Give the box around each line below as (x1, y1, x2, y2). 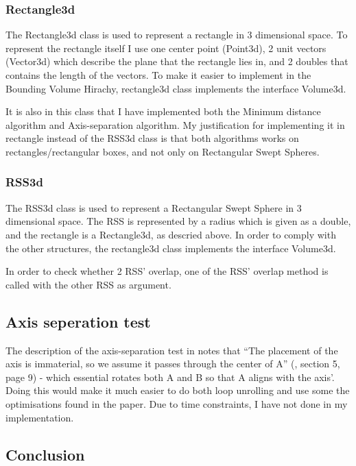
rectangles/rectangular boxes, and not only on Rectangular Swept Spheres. (5, 144, 320, 158)
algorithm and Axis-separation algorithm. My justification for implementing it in (5, 117, 345, 132)
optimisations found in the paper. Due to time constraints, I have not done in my (5, 396, 348, 410)
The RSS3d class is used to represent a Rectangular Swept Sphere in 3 (5, 200, 302, 214)
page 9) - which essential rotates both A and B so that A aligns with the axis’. (5, 369, 335, 384)
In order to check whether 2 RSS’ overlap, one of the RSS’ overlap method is (5, 264, 329, 278)
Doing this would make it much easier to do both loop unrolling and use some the (5, 383, 350, 397)
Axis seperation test (5, 310, 151, 332)
